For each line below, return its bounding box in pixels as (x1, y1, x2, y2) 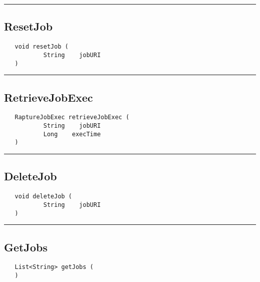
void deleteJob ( (14, 193, 72, 200)
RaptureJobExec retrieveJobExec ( (14, 114, 129, 121)
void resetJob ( (14, 43, 68, 51)
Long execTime (43, 130, 101, 138)
